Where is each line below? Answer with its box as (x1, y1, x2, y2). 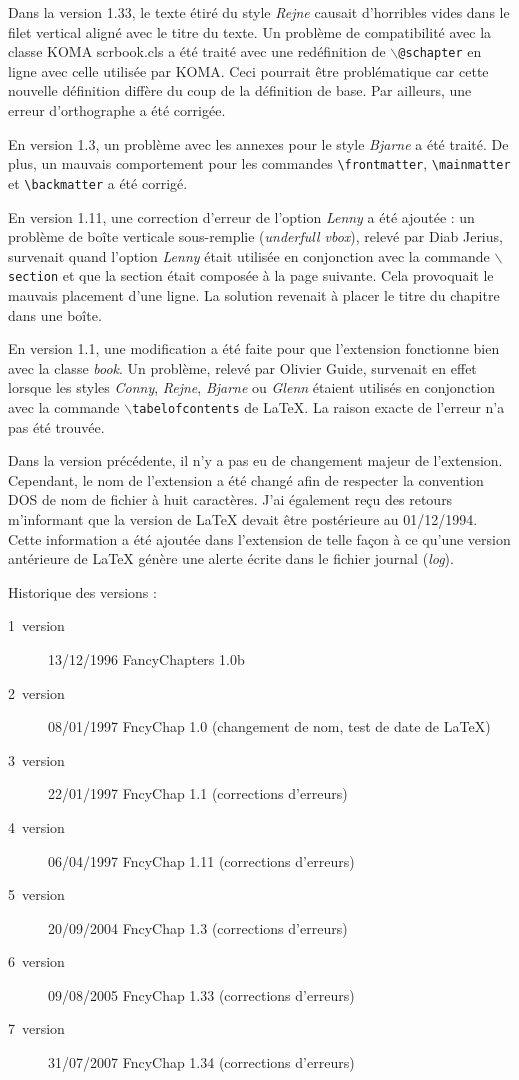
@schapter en (398, 41, 482, 62)
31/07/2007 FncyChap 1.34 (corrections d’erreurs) (48, 1052, 355, 1073)
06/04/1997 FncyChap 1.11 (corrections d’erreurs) (48, 850, 355, 871)
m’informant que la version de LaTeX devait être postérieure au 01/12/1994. (8, 508, 478, 529)
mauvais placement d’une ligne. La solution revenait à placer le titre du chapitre (8, 284, 500, 305)
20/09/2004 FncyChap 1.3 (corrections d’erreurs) (48, 917, 348, 938)
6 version (8, 951, 65, 972)
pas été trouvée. (8, 416, 105, 437)
